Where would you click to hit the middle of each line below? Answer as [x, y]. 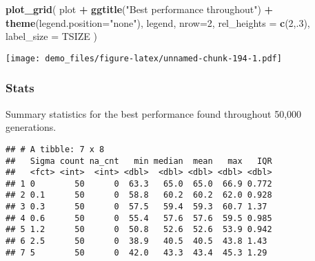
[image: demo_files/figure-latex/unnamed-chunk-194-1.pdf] [144, 58]
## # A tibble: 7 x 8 [55, 149]
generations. [31, 127]
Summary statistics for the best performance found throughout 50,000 [154, 113]
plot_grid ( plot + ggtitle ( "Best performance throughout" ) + [140, 9]
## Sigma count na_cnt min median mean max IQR [139, 161]
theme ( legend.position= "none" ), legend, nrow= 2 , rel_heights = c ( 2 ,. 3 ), [158, 22]
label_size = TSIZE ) [51, 36]
